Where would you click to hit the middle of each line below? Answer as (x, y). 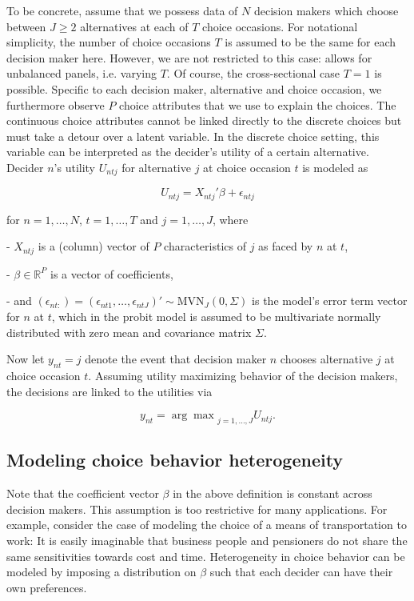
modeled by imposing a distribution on (102, 572)
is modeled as (335, 167)
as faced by (286, 246)
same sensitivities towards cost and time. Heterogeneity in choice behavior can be (206, 556)
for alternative (156, 167)
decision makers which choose (326, 10)
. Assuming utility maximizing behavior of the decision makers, (243, 376)
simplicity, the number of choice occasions (109, 42)
